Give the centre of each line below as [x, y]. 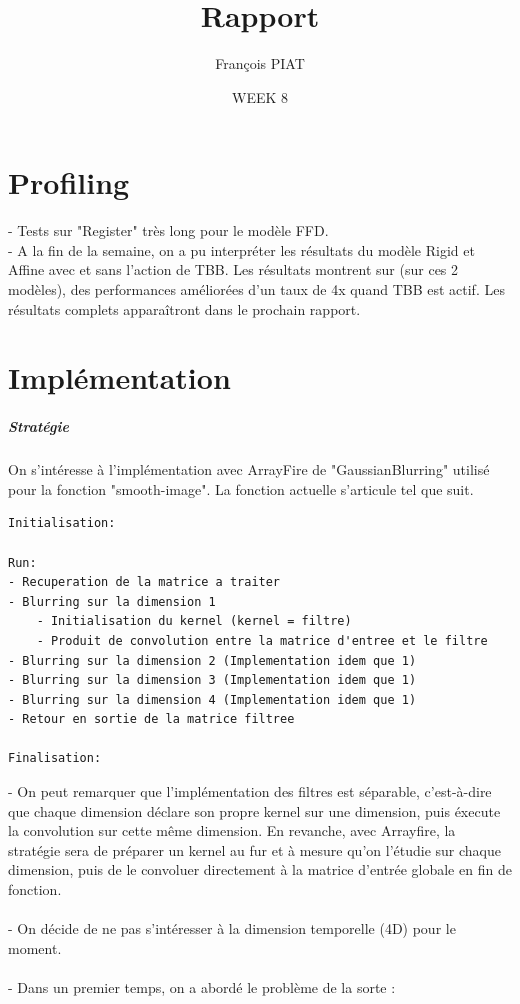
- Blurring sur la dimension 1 [112, 601]
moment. [35, 947]
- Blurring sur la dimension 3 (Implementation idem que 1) [212, 680]
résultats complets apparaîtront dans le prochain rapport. [184, 308]
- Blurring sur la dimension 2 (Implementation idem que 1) [212, 660]
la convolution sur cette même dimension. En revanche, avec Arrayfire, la [232, 830]
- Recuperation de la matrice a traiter [144, 582]
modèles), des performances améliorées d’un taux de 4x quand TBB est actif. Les [256, 289]
